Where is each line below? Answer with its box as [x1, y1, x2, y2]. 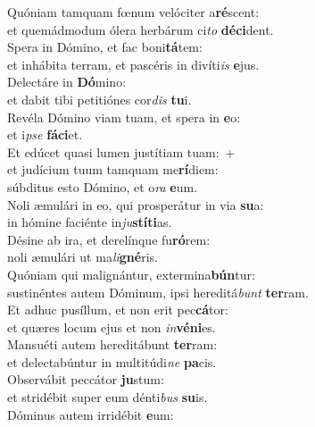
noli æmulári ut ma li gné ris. [7, 247, 158, 266]
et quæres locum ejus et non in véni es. [7, 317, 216, 336]
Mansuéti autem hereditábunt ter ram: [7, 335, 218, 354]
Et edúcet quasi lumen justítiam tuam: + [7, 142, 236, 161]
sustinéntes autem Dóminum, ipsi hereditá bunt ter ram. [7, 282, 309, 301]
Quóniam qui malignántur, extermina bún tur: [7, 264, 255, 283]
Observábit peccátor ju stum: [7, 370, 164, 389]
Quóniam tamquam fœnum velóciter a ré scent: [7, 3, 260, 21]
